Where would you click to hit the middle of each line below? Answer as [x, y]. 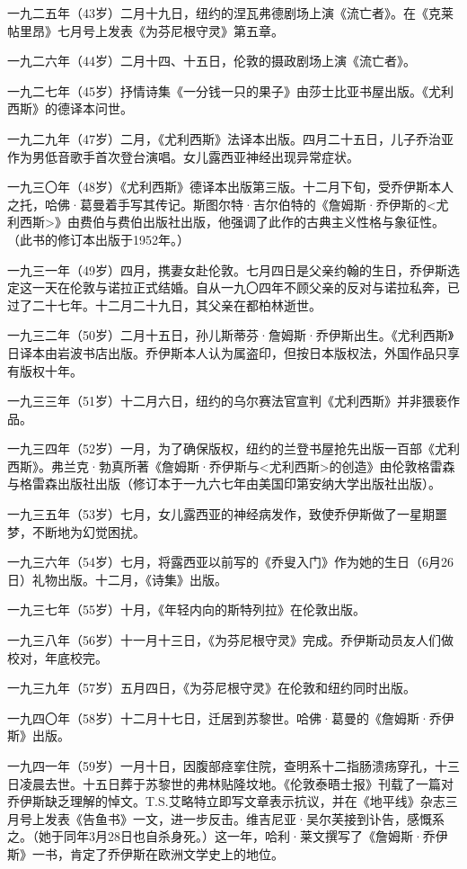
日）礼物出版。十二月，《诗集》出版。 [117, 579]
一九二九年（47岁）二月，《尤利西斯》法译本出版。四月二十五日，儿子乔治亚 [230, 138]
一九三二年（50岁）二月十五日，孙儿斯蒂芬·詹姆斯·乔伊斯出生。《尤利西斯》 [231, 335]
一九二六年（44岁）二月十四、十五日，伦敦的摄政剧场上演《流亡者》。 [211, 61]
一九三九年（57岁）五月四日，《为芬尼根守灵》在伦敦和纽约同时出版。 [211, 688]
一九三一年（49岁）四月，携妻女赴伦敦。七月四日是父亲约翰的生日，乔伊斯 [227, 269]
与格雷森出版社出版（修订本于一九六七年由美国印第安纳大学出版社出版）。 [224, 484]
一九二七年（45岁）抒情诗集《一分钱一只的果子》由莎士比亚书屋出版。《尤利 [230, 90]
